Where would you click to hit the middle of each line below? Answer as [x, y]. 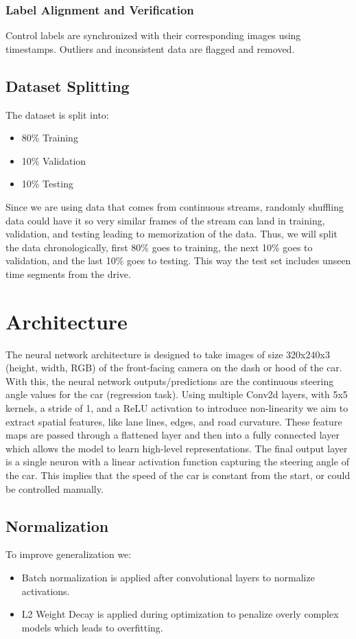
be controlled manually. [55, 488]
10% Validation [54, 160]
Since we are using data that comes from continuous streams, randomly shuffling [175, 206]
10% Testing [47, 184]
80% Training [50, 138]
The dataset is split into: [57, 114]
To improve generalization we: [69, 554]
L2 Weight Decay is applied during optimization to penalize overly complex [180, 614]
